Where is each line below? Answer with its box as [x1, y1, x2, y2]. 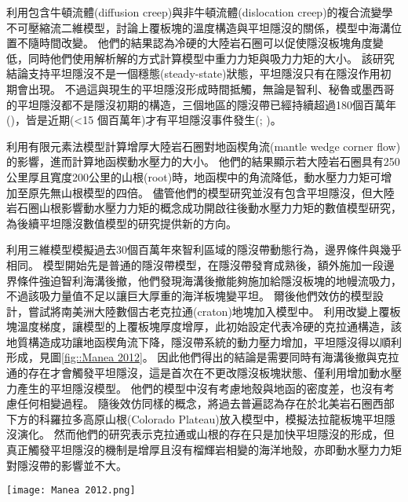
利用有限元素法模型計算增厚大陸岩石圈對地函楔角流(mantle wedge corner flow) [6, 137, 401, 154]
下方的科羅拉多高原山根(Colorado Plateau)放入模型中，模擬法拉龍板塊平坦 [6, 410, 384, 427]
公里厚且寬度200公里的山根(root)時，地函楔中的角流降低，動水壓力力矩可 [6, 168, 381, 185]
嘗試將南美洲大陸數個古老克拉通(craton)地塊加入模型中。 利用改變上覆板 [27, 302, 401, 319]
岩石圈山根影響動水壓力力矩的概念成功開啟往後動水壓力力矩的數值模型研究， [6, 200, 402, 216]
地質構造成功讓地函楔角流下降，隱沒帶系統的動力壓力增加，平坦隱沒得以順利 [6, 333, 402, 350]
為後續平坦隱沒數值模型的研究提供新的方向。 [6, 214, 237, 231]
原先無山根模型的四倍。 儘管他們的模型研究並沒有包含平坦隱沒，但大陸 [27, 184, 395, 200]
